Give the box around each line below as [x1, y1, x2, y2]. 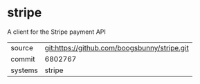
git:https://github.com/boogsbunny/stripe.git [44, 43, 189, 52]
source [10, 43, 33, 52]
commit [10, 54, 35, 63]
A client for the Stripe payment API [7, 28, 106, 36]
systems [10, 65, 38, 75]
